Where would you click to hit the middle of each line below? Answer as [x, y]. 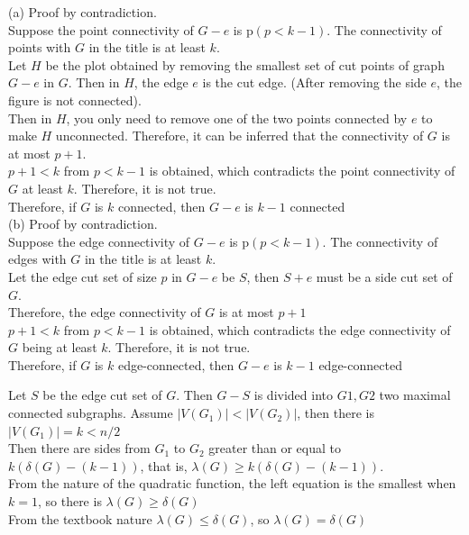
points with [40, 47]
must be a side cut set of [384, 276]
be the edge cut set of [102, 395]
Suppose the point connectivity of [101, 29]
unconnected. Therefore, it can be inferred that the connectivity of [239, 136]
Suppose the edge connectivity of [99, 241]
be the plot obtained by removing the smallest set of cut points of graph [245, 64]
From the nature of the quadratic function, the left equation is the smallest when [232, 483]
